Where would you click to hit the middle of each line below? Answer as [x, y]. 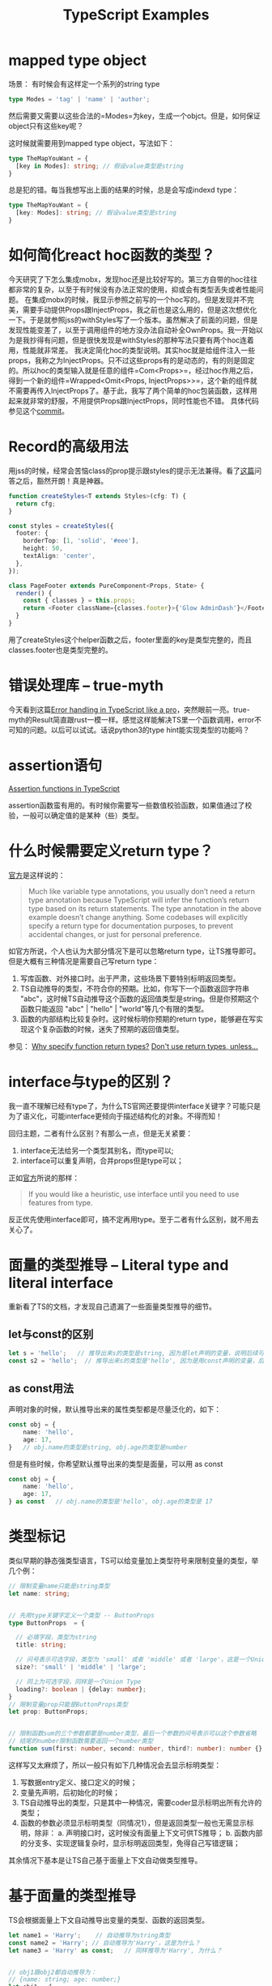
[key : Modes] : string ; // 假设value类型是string [96, 213]
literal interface [61, 1283]
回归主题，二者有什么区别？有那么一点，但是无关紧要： [100, 1133]
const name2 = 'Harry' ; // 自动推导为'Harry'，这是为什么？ [104, 1943]
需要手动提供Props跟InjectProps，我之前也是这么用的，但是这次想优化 [140, 310]
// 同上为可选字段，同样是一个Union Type [79, 1681]
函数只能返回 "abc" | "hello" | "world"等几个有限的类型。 [114, 1008]
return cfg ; [36, 504]
